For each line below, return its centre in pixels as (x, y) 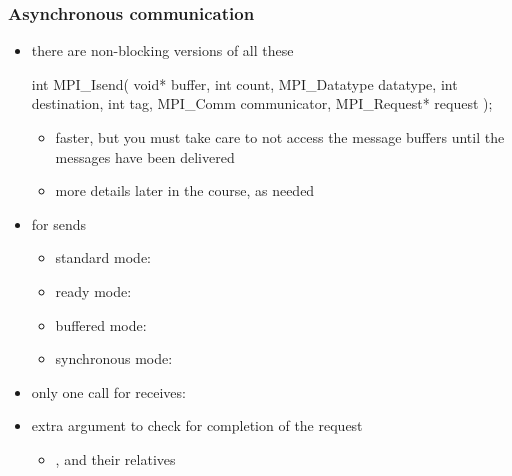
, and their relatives (115, 458)
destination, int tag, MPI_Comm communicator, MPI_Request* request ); (262, 103)
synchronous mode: (114, 358)
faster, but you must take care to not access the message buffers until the (280, 137)
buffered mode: (101, 324)
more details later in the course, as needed (185, 190)
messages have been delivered (145, 156)
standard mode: (103, 257)
